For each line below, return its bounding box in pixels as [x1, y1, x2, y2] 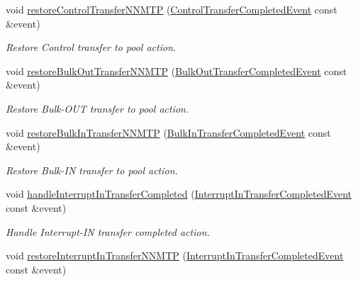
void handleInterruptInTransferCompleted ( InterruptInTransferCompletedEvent [6, 186, 352, 201]
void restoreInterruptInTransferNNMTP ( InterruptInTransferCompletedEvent [6, 248, 344, 263]
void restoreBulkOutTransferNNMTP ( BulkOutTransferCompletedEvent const [6, 63, 347, 78]
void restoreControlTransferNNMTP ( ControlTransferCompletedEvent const [6, 2, 337, 16]
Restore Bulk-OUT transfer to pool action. [6, 101, 189, 115]
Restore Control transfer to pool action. [6, 40, 177, 55]
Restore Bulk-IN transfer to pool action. [6, 162, 178, 177]
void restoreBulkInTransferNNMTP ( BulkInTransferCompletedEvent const [6, 125, 331, 140]
